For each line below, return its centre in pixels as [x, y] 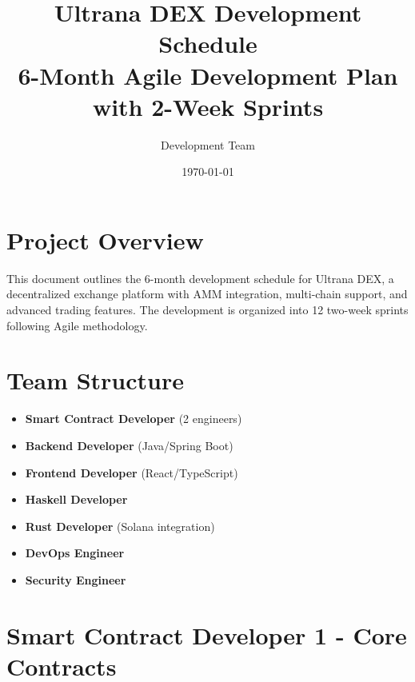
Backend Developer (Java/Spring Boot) [129, 445]
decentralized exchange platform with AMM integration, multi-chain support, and [207, 294]
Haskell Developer [76, 499]
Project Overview [105, 239]
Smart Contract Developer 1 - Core [207, 634]
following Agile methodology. [77, 325]
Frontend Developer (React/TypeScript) [132, 472]
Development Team [207, 144]
